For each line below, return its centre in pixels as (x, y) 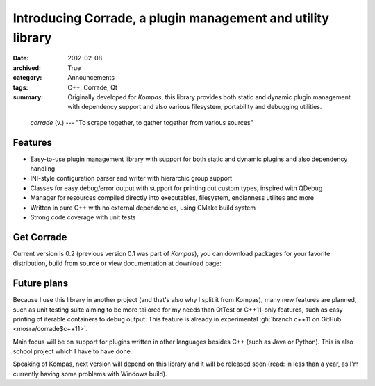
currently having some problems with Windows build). (90, 374)
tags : (20, 87)
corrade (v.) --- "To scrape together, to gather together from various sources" (142, 122)
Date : (21, 58)
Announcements (91, 78)
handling (43, 168)
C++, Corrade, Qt (92, 87)
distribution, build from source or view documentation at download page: (117, 263)
